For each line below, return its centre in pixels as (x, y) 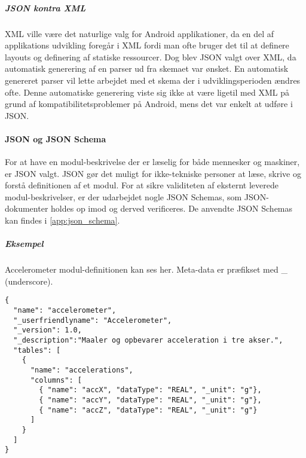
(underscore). (29, 281)
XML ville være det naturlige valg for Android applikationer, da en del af (140, 33)
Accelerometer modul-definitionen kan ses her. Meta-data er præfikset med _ (146, 269)
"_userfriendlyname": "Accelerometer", (93, 320)
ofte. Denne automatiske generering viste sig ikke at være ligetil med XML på (147, 92)
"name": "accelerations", (82, 370)
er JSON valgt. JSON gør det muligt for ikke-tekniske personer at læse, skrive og (153, 173)
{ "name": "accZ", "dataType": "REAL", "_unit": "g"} (148, 410)
